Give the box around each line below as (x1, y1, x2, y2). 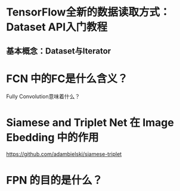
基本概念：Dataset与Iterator (6, 46, 111, 56)
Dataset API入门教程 (6, 20, 108, 34)
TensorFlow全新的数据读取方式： (6, 5, 170, 19)
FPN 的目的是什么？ (6, 173, 103, 187)
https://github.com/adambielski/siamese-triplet (6, 151, 122, 158)
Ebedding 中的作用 (6, 130, 99, 144)
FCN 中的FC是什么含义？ (6, 72, 128, 85)
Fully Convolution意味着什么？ (6, 93, 80, 100)
